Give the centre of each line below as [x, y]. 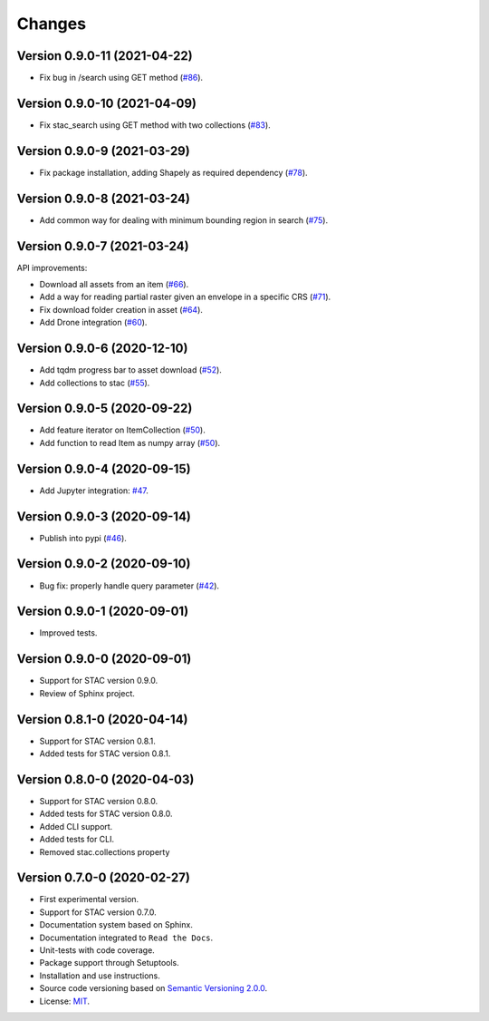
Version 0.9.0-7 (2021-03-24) [103, 246]
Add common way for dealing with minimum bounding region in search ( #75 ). [184, 220]
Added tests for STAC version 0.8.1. [105, 754]
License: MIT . [65, 1001]
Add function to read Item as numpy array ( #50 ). [130, 442]
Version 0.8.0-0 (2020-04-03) [105, 779]
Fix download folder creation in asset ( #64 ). [121, 309]
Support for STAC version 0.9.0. [99, 681]
